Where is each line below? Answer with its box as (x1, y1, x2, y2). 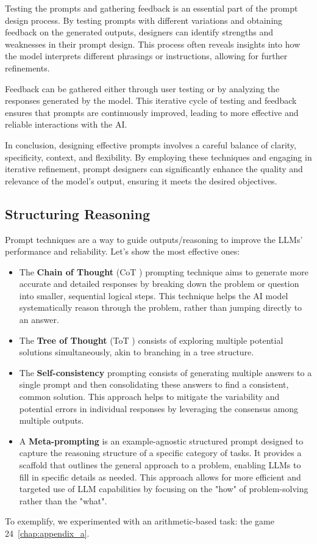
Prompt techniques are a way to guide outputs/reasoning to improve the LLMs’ (5, 233, 303, 245)
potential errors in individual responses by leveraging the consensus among (19, 402, 299, 415)
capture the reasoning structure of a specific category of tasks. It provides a (19, 446, 302, 459)
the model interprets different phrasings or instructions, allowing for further (5, 49, 288, 62)
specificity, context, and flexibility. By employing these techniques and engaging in (5, 150, 312, 163)
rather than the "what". (19, 494, 107, 507)
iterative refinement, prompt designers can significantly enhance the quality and (5, 162, 303, 175)
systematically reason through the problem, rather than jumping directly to (19, 301, 302, 314)
